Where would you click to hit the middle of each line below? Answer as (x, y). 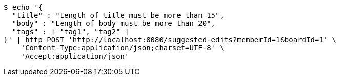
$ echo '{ (23, 7)
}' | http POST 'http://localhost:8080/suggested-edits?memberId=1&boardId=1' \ (170, 40)
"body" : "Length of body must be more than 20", (114, 23)
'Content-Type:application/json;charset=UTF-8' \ (122, 48)
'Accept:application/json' (75, 56)
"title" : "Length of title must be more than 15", (118, 15)
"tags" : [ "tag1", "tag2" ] (71, 32)
